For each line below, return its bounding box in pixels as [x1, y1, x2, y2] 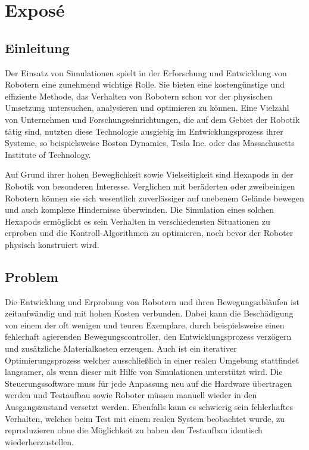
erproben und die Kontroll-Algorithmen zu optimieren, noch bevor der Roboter [5, 226, 294, 239]
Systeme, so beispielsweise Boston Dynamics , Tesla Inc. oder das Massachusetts [5, 136, 295, 149]
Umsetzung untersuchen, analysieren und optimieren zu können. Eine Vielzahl [5, 101, 289, 114]
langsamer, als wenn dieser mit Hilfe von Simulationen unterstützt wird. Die [5, 365, 283, 378]
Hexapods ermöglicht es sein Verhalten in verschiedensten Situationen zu [5, 215, 270, 227]
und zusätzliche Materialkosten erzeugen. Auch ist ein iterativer [5, 342, 237, 355]
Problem [5, 267, 58, 285]
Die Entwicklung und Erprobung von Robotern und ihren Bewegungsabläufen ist [5, 295, 299, 308]
